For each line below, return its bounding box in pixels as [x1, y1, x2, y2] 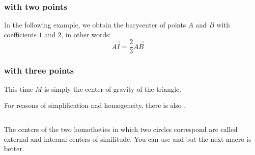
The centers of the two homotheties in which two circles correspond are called [4, 124, 238, 134]
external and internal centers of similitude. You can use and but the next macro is [4, 133, 252, 144]
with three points [4, 64, 74, 77]
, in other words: [61, 29, 111, 39]
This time [4, 83, 33, 94]
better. [4, 143, 24, 154]
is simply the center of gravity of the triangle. [44, 83, 181, 94]
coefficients [4, 29, 37, 39]
